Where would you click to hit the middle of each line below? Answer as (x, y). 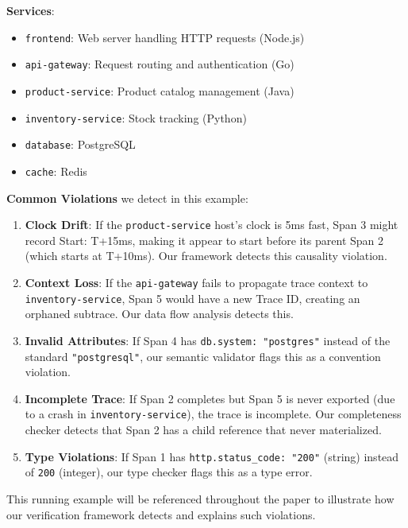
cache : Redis (56, 171)
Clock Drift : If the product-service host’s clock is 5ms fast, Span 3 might (212, 225)
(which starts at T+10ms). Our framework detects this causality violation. (206, 256)
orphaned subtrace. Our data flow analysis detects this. (159, 314)
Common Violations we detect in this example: (127, 198)
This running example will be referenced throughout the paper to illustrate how (200, 498)
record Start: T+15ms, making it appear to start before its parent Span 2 (204, 240)
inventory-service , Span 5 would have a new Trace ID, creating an (192, 298)
